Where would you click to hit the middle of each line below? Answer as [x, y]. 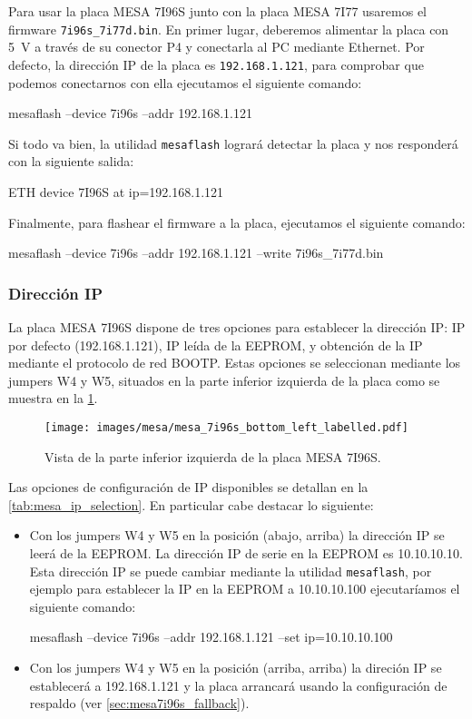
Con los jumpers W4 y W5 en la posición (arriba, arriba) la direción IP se [236, 667]
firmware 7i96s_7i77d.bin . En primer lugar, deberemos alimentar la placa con [229, 29]
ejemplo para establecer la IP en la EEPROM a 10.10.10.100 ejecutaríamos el [245, 589]
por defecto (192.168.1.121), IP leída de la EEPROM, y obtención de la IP [216, 345]
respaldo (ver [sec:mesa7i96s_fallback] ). [139, 703]
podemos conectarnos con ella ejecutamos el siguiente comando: [185, 82]
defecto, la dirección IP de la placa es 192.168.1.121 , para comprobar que [216, 64]
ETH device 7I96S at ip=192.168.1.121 [116, 191]
